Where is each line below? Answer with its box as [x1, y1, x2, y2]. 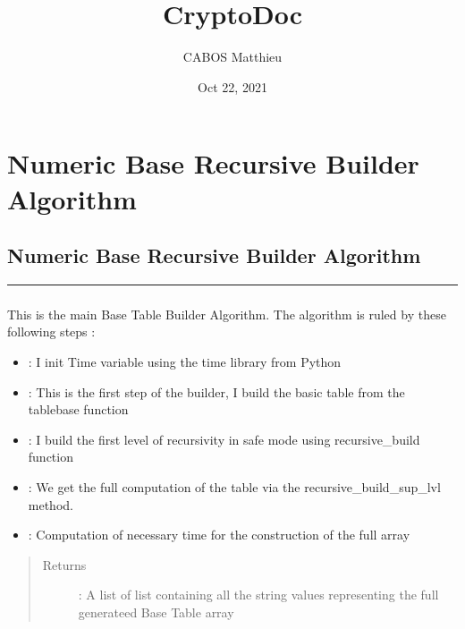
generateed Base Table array [78, 602, 234, 621]
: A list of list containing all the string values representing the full [78, 585, 439, 604]
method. [28, 495, 73, 514]
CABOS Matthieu [182, 47, 283, 66]
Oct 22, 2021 [198, 77, 267, 96]
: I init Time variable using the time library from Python [28, 353, 342, 370]
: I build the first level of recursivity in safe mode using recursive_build [28, 429, 420, 448]
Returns [42, 555, 87, 574]
